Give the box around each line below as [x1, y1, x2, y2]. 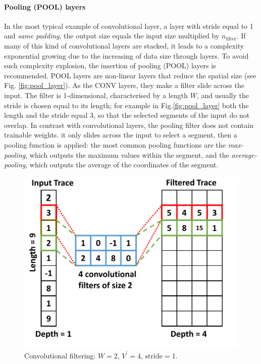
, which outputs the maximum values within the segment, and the [25, 149, 229, 160]
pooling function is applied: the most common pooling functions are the [4, 139, 226, 150]
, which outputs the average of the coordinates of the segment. [25, 159, 219, 170]
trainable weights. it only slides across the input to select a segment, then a [4, 129, 237, 140]
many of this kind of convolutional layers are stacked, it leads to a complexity [4, 40, 244, 51]
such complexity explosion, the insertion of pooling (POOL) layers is [4, 60, 216, 71]
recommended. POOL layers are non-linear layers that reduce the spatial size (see [4, 70, 256, 80]
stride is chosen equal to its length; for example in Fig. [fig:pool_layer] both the [4, 100, 249, 110]
